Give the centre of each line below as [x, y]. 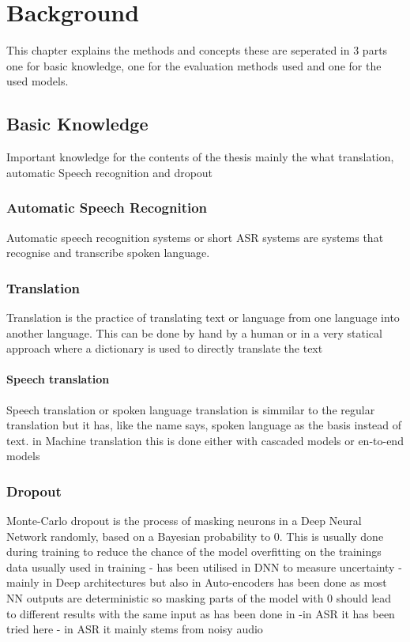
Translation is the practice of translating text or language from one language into [203, 317]
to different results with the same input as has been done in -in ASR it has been [201, 613]
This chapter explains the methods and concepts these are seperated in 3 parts [197, 50]
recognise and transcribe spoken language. [108, 253]
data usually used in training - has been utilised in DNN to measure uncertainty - [204, 566]
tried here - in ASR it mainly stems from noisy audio [135, 629]
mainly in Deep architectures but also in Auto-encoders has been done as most [197, 582]
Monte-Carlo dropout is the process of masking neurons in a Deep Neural [184, 521]
